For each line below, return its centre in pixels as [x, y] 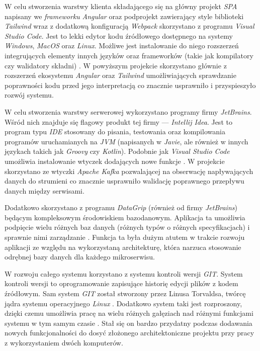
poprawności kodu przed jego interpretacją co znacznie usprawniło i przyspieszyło [130, 85]
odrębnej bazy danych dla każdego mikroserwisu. [80, 257]
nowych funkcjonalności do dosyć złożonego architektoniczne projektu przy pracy [129, 333]
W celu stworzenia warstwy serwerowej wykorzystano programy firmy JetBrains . [128, 111]
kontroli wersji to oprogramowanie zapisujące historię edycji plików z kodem [121, 283]
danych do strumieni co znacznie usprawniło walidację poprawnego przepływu [124, 181]
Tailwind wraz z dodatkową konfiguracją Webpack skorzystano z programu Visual [129, 26]
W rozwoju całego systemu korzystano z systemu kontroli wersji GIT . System [124, 273]
